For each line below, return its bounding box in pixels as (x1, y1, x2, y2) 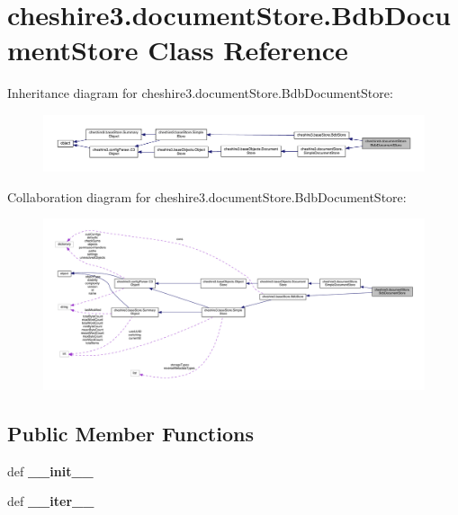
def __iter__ (7, 492, 94, 511)
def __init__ (7, 461, 94, 480)
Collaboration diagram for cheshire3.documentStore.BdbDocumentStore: (7, 187, 407, 206)
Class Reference (148, 31, 348, 68)
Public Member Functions (7, 419, 254, 447)
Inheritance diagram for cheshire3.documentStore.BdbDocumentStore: (7, 84, 393, 102)
